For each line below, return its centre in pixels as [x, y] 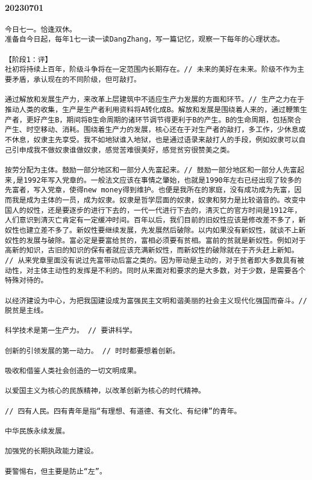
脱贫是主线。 [27, 311]
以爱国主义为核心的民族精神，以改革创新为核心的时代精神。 [105, 391]
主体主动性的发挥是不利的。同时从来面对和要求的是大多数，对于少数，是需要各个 [170, 270]
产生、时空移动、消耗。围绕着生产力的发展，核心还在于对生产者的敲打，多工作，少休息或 [155, 130]
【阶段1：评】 [29, 59]
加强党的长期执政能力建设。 [51, 451]
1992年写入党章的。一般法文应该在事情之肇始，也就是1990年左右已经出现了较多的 [162, 180]
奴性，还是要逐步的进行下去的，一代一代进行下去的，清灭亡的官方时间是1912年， [164, 210]
